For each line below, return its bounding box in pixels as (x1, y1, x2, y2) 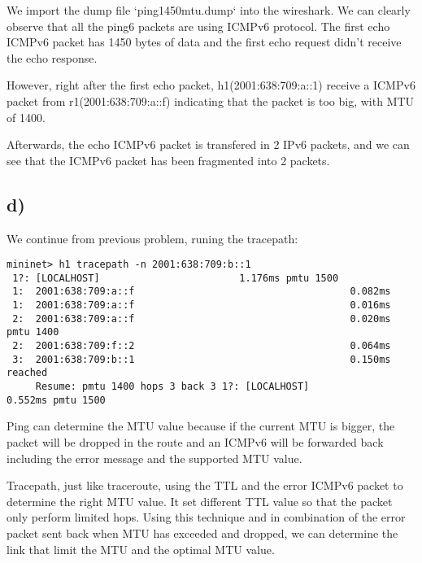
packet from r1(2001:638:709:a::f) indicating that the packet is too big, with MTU (7, 92, 415, 109)
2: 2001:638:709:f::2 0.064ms (12, 340, 391, 352)
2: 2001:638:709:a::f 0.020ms (12, 312, 391, 325)
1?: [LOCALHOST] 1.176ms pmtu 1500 (12, 272, 339, 284)
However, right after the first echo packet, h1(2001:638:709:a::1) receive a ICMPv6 (7, 76, 415, 94)
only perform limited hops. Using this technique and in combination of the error (7, 508, 406, 526)
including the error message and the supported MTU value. (7, 449, 302, 466)
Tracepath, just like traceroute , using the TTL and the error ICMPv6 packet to (7, 477, 403, 494)
